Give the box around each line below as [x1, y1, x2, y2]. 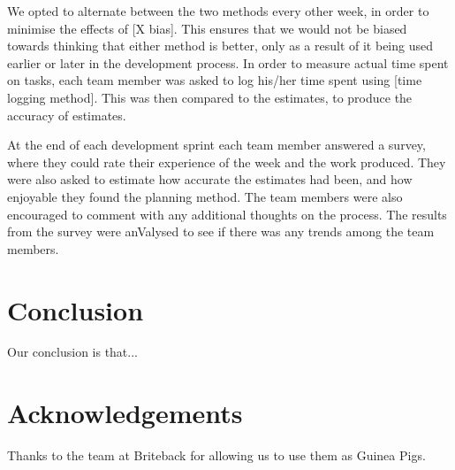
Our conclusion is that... [7, 343, 138, 361]
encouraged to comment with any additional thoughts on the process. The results [7, 204, 447, 223]
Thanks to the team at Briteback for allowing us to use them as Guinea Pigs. [7, 446, 426, 465]
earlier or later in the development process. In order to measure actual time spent [7, 53, 449, 72]
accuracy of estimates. [7, 105, 126, 124]
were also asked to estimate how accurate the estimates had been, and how [7, 170, 413, 189]
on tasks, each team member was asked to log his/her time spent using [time [7, 71, 422, 89]
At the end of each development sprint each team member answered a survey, [7, 135, 426, 154]
